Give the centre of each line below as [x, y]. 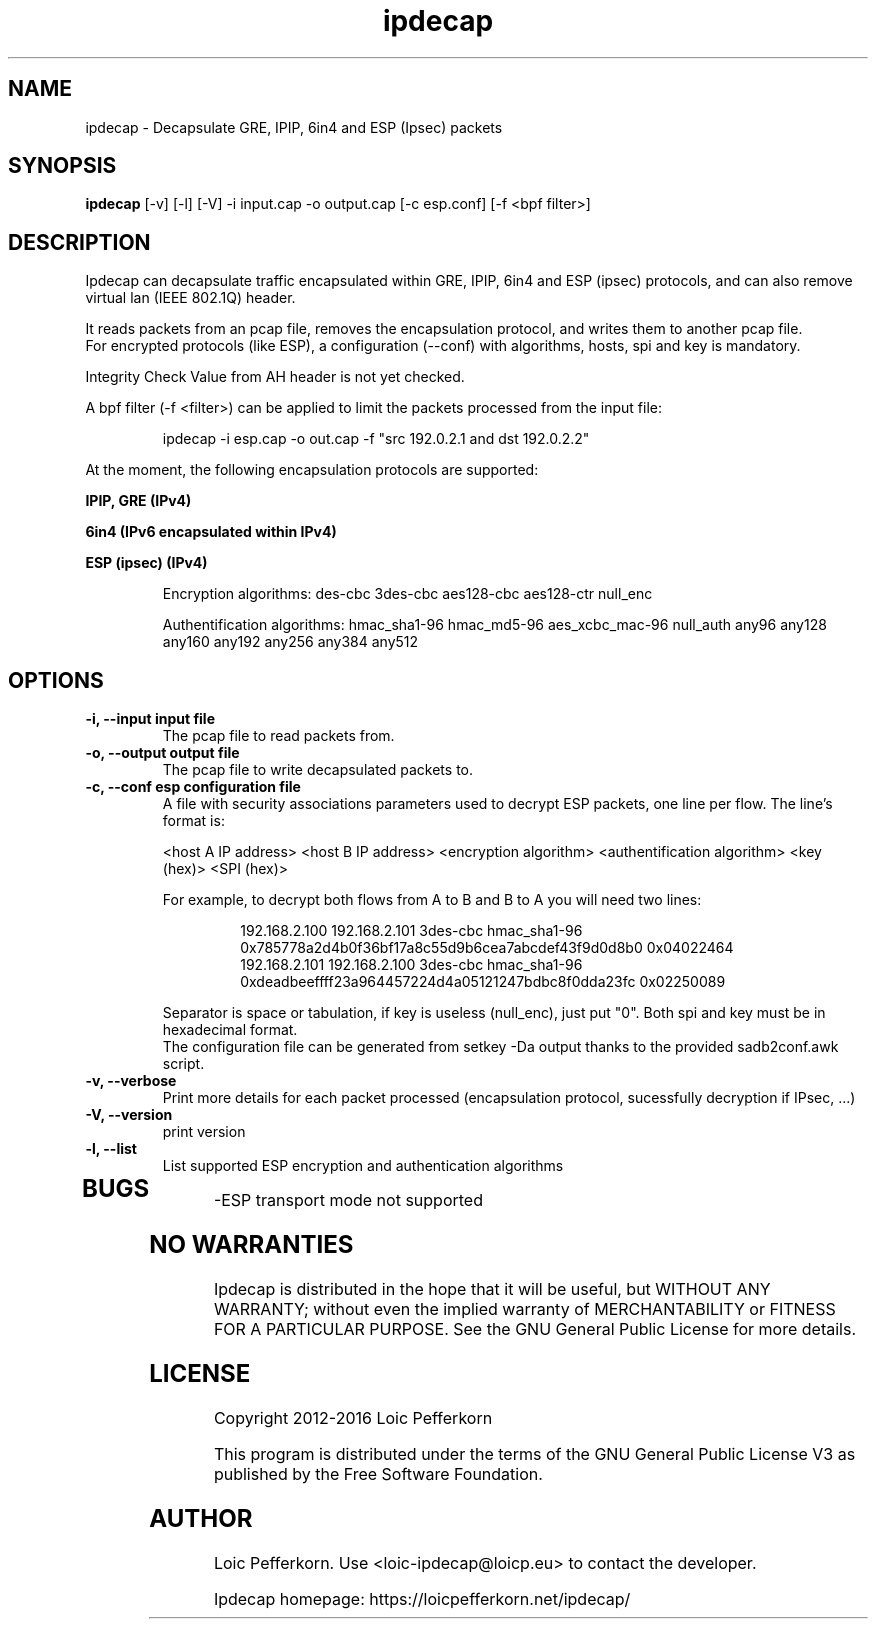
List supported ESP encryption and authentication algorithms [363, 1166]
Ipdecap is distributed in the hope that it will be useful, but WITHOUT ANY [492, 1288]
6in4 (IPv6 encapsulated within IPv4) [211, 532]
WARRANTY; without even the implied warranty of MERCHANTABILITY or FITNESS [524, 1308]
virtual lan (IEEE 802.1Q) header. [190, 298]
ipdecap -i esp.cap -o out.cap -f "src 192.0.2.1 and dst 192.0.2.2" [376, 439]
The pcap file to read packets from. [278, 736]
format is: [193, 821]
